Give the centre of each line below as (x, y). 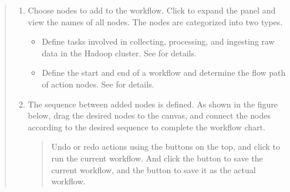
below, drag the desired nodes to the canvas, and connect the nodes (149, 115)
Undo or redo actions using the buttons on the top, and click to (166, 146)
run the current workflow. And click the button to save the (157, 158)
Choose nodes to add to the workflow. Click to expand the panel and (152, 10)
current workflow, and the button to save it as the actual (154, 169)
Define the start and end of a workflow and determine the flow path (164, 73)
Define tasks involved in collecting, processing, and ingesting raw (158, 41)
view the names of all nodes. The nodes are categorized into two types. (155, 21)
